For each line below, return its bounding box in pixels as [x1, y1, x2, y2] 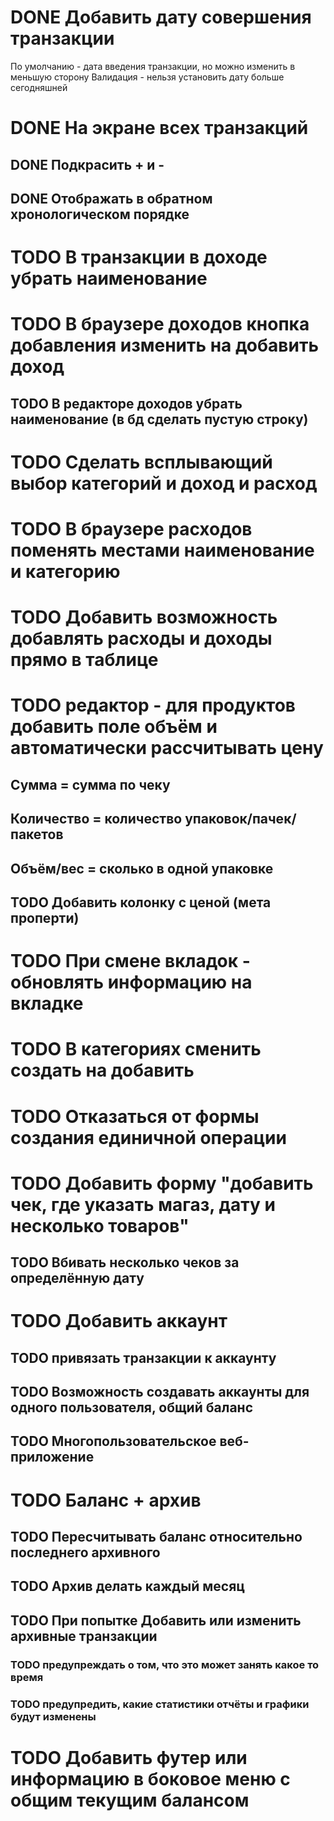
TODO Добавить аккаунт [10, 1310, 228, 1333]
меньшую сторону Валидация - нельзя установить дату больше [10, 71, 285, 83]
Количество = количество [10, 811, 183, 828]
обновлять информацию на [10, 971, 253, 994]
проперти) [10, 909, 80, 926]
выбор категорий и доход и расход [10, 472, 318, 495]
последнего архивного [10, 1544, 161, 1561]
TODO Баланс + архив [10, 1489, 202, 1511]
